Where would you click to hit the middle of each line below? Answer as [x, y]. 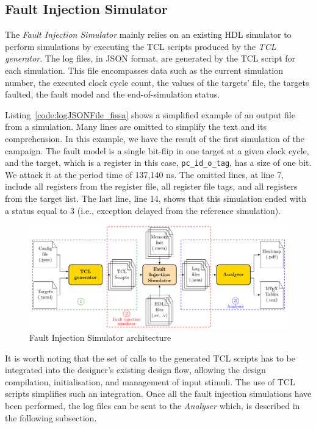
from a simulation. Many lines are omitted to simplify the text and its [136, 127]
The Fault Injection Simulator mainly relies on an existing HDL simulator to [148, 34]
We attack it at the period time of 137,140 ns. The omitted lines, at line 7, [145, 174]
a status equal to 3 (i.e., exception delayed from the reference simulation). [143, 210]
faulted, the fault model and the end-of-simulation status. [113, 94]
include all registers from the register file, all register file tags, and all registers [151, 186]
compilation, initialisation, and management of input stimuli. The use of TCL [150, 381]
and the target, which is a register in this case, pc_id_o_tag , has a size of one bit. [158, 162]
